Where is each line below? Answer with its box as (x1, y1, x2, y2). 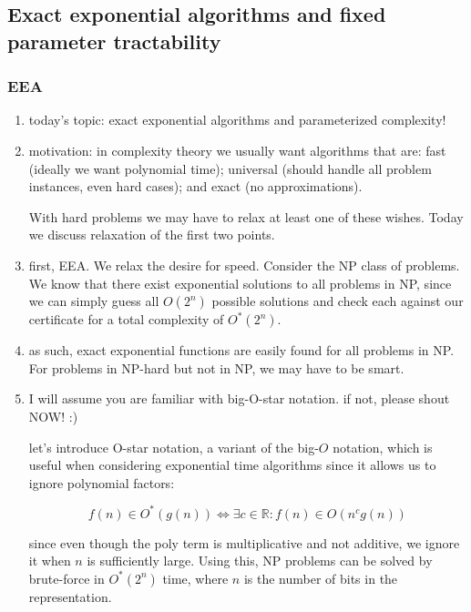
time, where (162, 568, 229, 587)
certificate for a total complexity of (28, 310, 224, 329)
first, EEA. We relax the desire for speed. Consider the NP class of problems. (28, 255, 460, 274)
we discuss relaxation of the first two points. (28, 225, 275, 244)
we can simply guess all (28, 291, 159, 311)
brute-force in (28, 568, 105, 587)
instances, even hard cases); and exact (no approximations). (28, 177, 363, 196)
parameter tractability (7, 26, 221, 55)
